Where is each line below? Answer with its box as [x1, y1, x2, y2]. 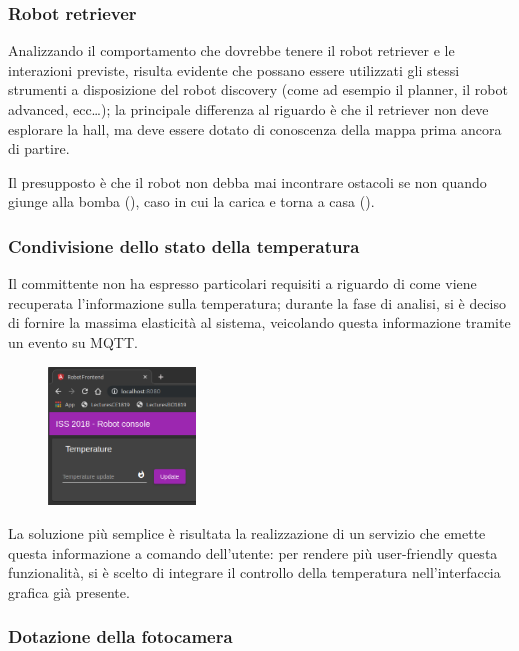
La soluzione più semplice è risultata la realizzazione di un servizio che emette [8, 523, 486, 543]
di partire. [8, 138, 70, 159]
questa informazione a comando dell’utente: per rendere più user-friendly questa [8, 542, 498, 563]
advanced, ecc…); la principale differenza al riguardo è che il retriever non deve [8, 99, 489, 119]
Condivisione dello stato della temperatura [8, 233, 360, 258]
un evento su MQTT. [8, 331, 138, 352]
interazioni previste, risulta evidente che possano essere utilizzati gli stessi [8, 59, 460, 80]
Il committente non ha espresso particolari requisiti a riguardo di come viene [8, 273, 477, 294]
